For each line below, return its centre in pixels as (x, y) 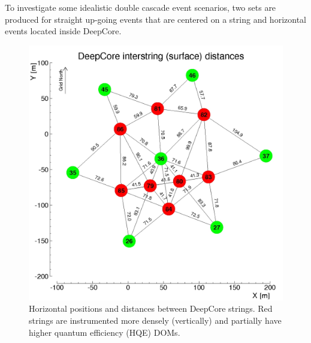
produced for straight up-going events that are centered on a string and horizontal (155, 19)
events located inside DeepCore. (63, 31)
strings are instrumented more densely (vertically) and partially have (155, 320)
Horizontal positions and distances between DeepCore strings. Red (151, 308)
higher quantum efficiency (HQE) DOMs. (105, 332)
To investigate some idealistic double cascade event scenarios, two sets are (141, 7)
